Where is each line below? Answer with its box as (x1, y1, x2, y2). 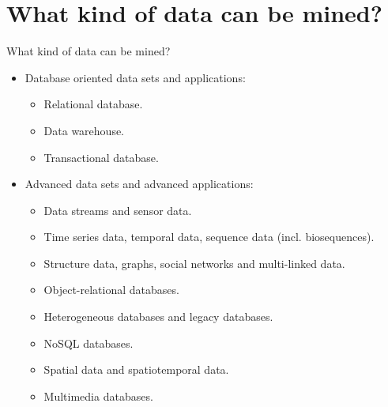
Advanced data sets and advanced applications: (24, 175, 254, 192)
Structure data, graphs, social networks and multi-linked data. (43, 254, 345, 271)
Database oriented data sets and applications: (24, 69, 246, 85)
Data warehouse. (43, 122, 125, 138)
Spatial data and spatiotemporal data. (43, 361, 229, 378)
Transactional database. (43, 149, 159, 165)
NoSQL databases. (43, 334, 134, 351)
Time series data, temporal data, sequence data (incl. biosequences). (43, 228, 375, 245)
